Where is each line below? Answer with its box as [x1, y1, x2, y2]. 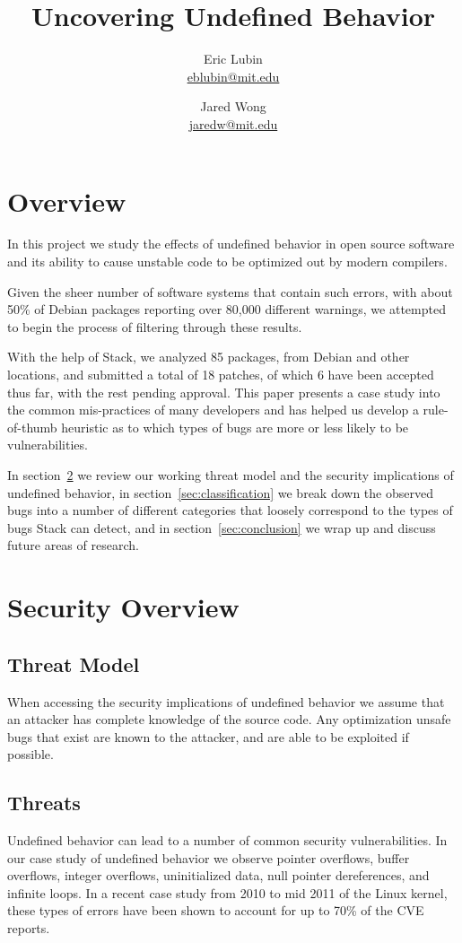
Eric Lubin [204, 49, 263, 68]
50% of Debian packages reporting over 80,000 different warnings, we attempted [7, 300, 446, 319]
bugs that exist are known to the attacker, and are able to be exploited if [7, 727, 409, 746]
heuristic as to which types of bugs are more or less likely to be [61, 417, 409, 436]
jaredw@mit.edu [188, 114, 278, 133]
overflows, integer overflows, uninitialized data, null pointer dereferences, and [7, 866, 430, 885]
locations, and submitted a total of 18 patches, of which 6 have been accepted [7, 365, 434, 383]
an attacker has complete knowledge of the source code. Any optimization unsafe [7, 710, 451, 729]
